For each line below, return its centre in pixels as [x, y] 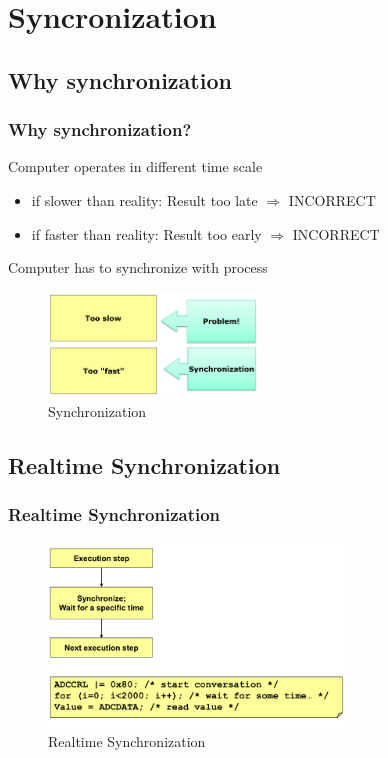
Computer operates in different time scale [135, 166]
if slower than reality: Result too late [144, 199]
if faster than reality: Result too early [146, 233]
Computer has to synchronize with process [138, 267]
